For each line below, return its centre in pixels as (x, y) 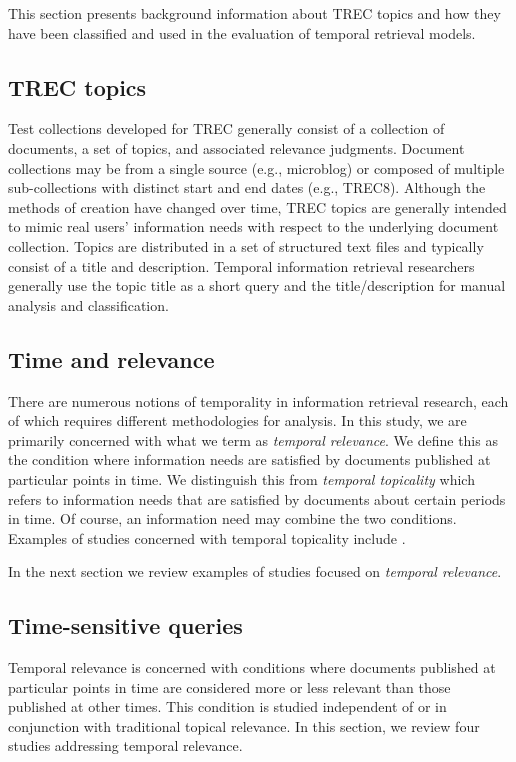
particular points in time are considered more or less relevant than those (229, 686)
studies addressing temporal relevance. (125, 745)
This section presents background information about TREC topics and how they (254, 13)
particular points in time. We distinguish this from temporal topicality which (241, 478)
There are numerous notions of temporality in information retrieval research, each (258, 400)
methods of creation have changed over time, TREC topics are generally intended (257, 206)
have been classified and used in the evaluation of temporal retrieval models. (242, 32)
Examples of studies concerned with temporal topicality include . (207, 537)
